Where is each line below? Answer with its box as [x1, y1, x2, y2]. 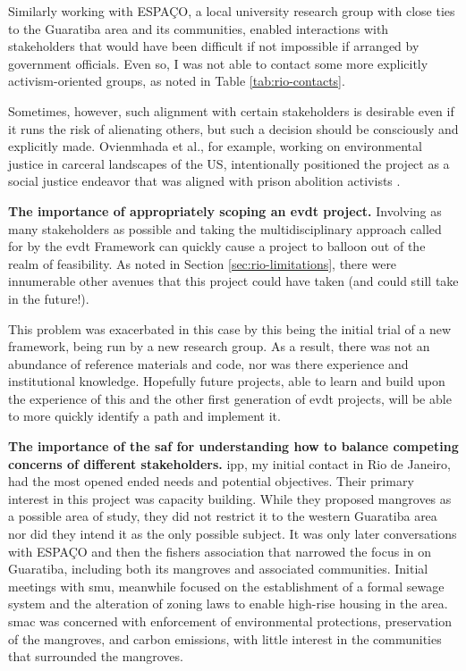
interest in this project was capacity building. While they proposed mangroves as [8, 489, 452, 507]
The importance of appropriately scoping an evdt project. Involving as [8, 201, 442, 220]
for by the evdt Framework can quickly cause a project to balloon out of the [8, 237, 426, 256]
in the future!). [8, 289, 89, 307]
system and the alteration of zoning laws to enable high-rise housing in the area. [8, 594, 448, 613]
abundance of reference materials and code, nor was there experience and [8, 354, 409, 373]
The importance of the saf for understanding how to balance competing [8, 437, 459, 456]
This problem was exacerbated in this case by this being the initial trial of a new [8, 319, 452, 338]
